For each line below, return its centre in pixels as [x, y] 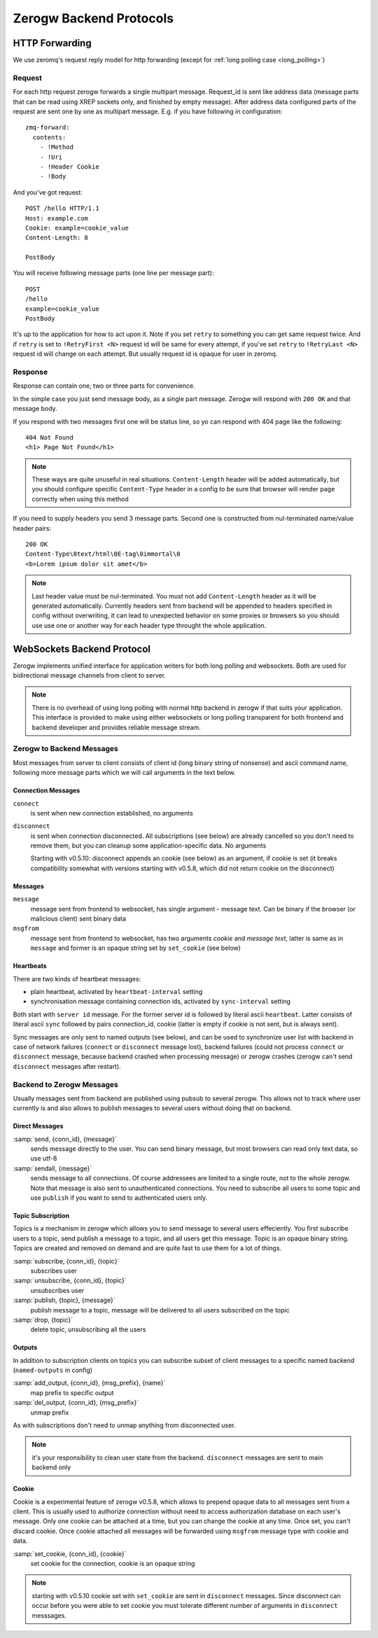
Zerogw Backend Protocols [93, 18]
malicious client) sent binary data [78, 919]
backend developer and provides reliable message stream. [116, 727]
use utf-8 [44, 1158]
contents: [49, 137]
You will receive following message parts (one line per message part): [113, 273]
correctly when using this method [80, 499]
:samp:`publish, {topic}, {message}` [64, 1300]
